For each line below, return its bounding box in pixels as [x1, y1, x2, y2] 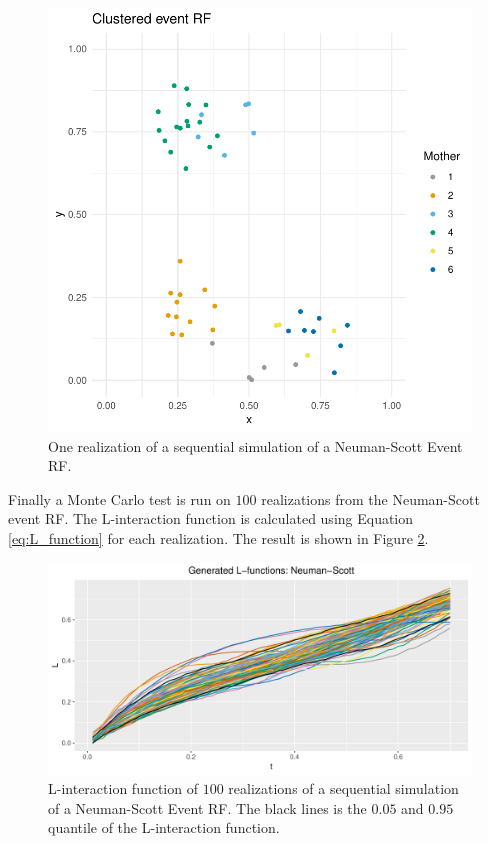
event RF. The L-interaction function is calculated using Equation [8, 508, 414, 529]
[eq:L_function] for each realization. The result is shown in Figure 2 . [8, 527, 429, 548]
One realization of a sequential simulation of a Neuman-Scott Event [48, 435, 463, 456]
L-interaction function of [48, 778, 198, 799]
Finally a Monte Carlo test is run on [8, 488, 231, 509]
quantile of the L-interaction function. [48, 817, 280, 838]
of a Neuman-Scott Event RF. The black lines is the [48, 797, 367, 818]
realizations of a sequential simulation [228, 778, 459, 799]
